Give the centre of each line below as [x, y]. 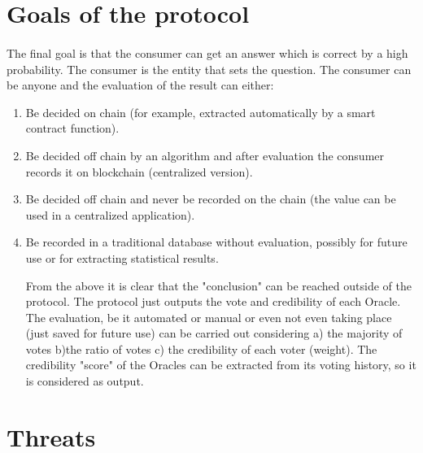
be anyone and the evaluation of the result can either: [140, 85]
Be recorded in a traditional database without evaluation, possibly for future [216, 242]
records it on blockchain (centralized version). [139, 171]
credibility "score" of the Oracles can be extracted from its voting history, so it [221, 365]
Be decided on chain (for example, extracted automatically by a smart [201, 112]
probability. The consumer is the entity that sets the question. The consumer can [209, 69]
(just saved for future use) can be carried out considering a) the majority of [214, 333]
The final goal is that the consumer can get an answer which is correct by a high [207, 52]
